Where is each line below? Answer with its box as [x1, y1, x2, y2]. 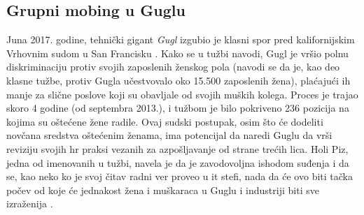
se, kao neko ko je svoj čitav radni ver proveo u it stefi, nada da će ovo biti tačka [6, 169, 353, 184]
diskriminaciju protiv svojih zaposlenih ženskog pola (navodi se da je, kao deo [6, 59, 340, 74]
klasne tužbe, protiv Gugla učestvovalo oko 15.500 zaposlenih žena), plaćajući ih [6, 73, 351, 87]
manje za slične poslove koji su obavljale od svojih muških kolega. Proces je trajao [6, 87, 358, 101]
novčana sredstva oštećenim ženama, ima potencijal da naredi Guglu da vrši [6, 128, 332, 142]
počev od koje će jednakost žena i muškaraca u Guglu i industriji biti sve [6, 182, 319, 197]
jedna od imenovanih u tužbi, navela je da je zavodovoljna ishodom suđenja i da [6, 155, 349, 170]
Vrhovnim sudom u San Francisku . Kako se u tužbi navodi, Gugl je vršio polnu [6, 45, 349, 60]
